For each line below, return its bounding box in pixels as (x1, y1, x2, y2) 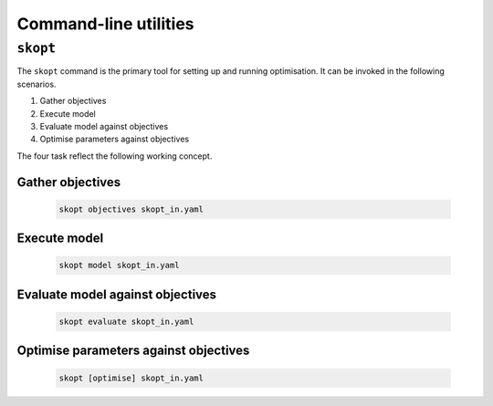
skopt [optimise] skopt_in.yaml (58, 372, 205, 383)
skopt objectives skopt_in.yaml (58, 203, 205, 214)
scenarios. (16, 78, 57, 89)
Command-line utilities (16, 14, 194, 34)
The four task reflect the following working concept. (16, 151, 213, 161)
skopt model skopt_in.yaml (58, 260, 180, 271)
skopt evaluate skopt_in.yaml (58, 316, 194, 327)
